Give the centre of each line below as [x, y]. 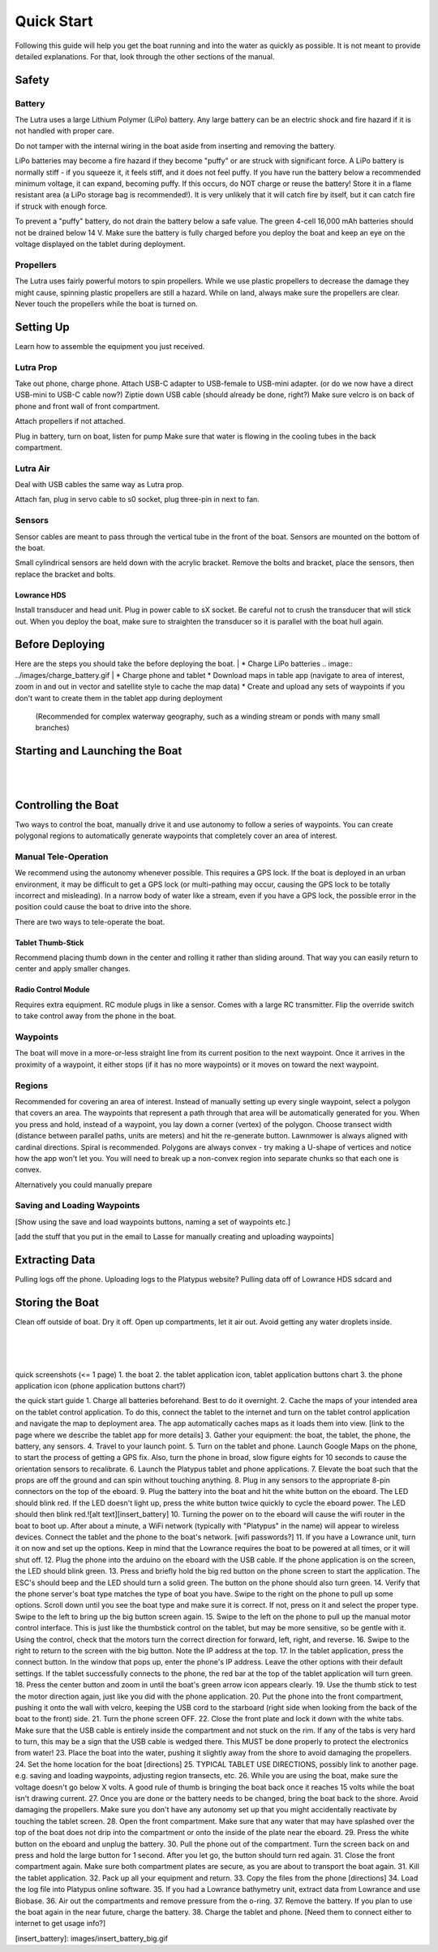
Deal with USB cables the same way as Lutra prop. [99, 485]
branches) [52, 728]
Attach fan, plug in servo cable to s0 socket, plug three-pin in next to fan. [137, 499]
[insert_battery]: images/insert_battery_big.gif [91, 1938]
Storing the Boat [57, 1302]
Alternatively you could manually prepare [84, 1185]
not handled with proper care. [65, 131]
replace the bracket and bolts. [65, 574]
